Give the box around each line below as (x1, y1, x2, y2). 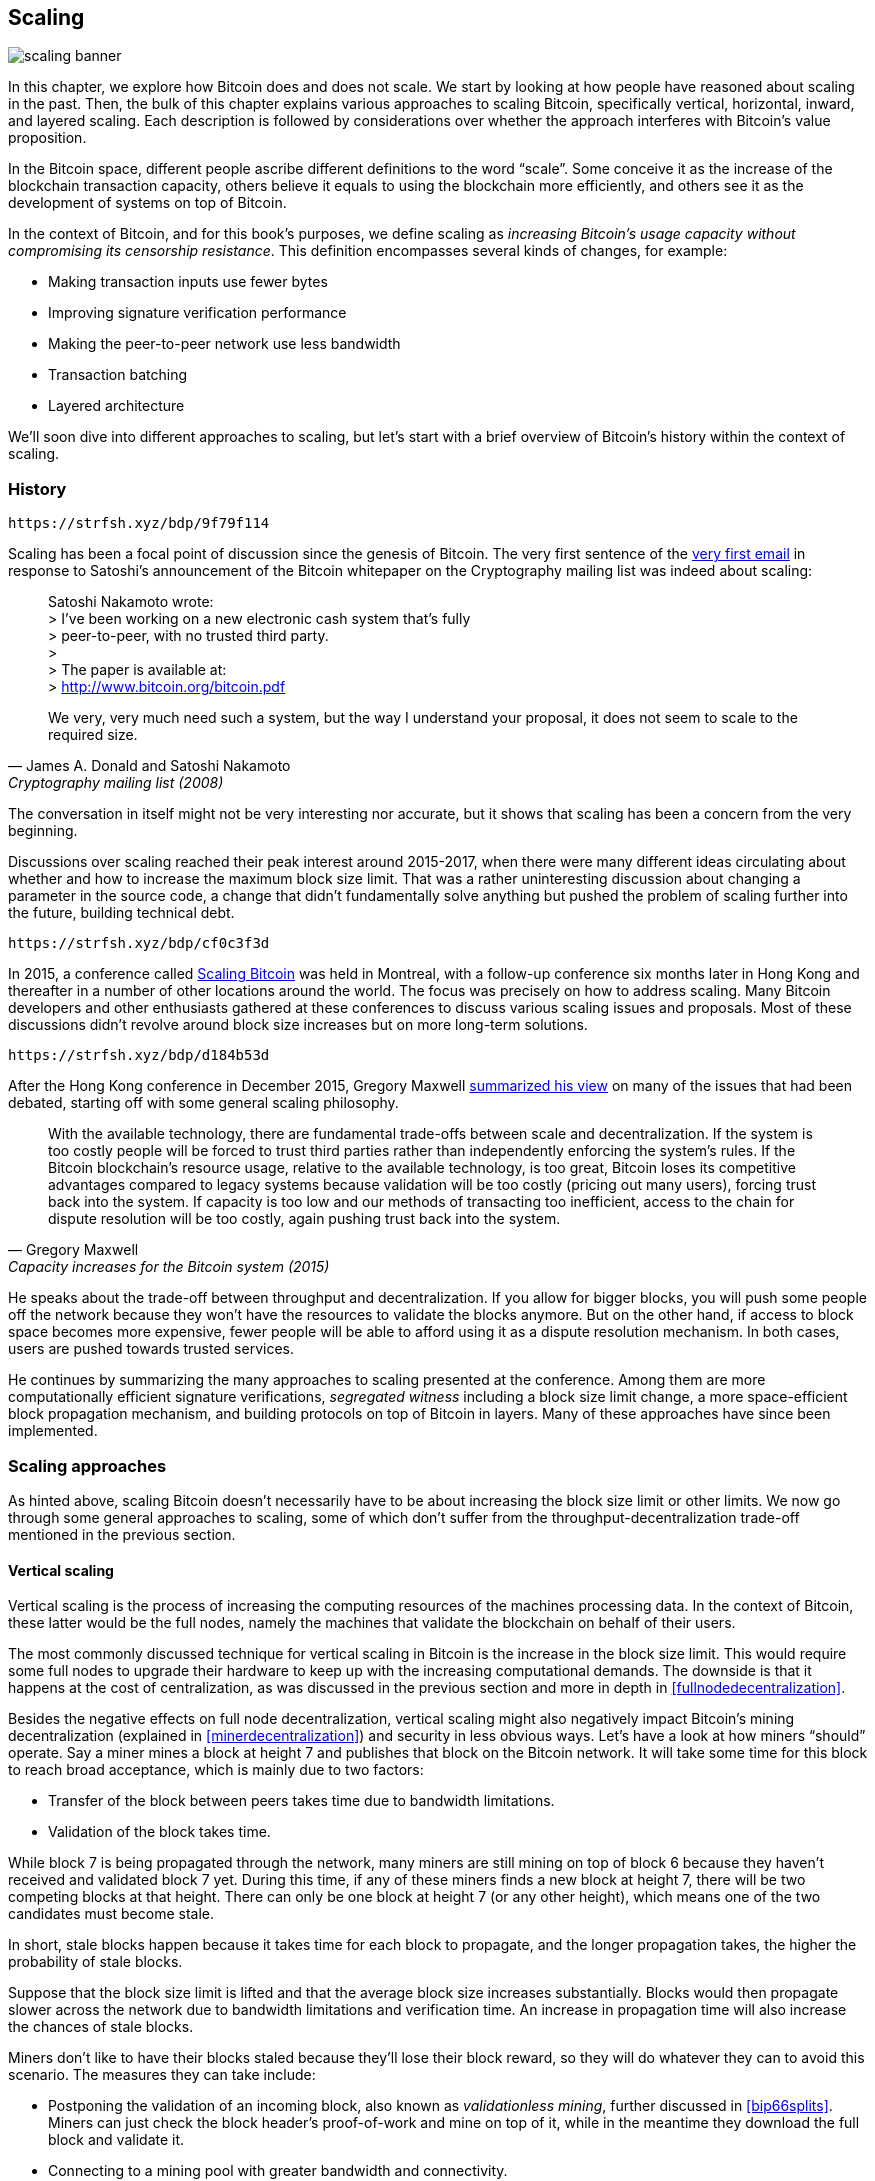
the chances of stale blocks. (8, 2018, 194, 2036)
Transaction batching (48, 366, 188, 384)
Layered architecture (48, 397, 185, 415)
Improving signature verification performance (48, 304, 347, 322)
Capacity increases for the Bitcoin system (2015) (8, 1258, 330, 1276)
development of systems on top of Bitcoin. (8, 194, 287, 212)
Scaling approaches (8, 1455, 167, 1476)
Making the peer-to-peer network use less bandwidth (48, 335, 401, 353)
